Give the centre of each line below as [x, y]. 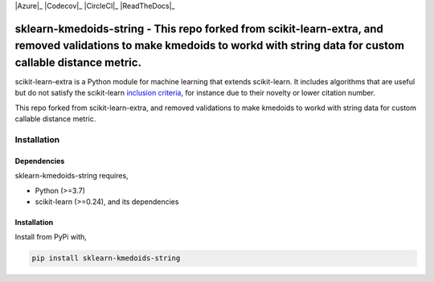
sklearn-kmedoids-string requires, [72, 176]
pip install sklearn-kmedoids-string [106, 258]
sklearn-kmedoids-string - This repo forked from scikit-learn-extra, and [199, 29]
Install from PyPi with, [51, 237]
